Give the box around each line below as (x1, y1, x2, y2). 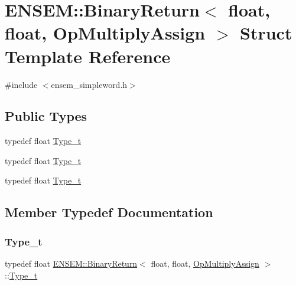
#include (5, 78, 38, 90)
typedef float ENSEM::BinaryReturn (5, 257, 138, 270)
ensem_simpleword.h (51, 78, 128, 90)
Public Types (5, 107, 87, 125)
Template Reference (5, 44, 171, 68)
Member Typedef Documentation (5, 203, 213, 221)
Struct (240, 21, 292, 45)
